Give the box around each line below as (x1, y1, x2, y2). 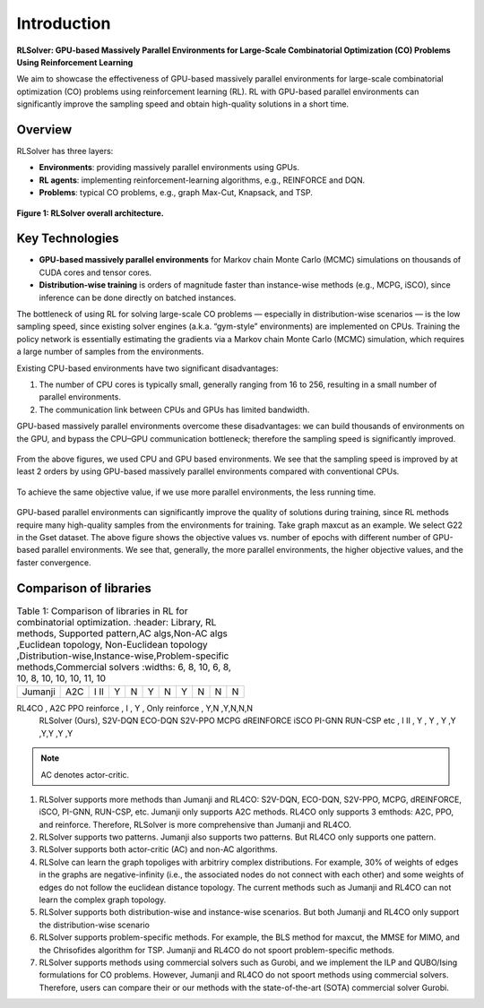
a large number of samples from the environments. (16, 346, 204, 358)
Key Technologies (16, 231, 120, 246)
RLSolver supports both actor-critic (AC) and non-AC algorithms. (39, 844, 278, 855)
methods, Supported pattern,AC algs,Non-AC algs (16, 627, 228, 640)
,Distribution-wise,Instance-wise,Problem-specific (16, 650, 229, 662)
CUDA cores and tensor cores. (39, 267, 152, 278)
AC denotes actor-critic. (40, 769, 130, 780)
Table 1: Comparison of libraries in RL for (16, 605, 188, 617)
